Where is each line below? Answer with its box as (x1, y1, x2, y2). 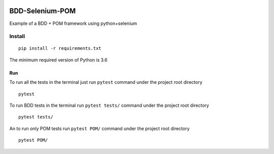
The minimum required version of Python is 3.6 (9, 56, 108, 63)
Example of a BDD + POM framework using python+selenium (9, 20, 137, 26)
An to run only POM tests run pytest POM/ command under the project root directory (9, 125, 190, 132)
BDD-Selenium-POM (9, 7, 76, 15)
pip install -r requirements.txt (18, 46, 101, 51)
